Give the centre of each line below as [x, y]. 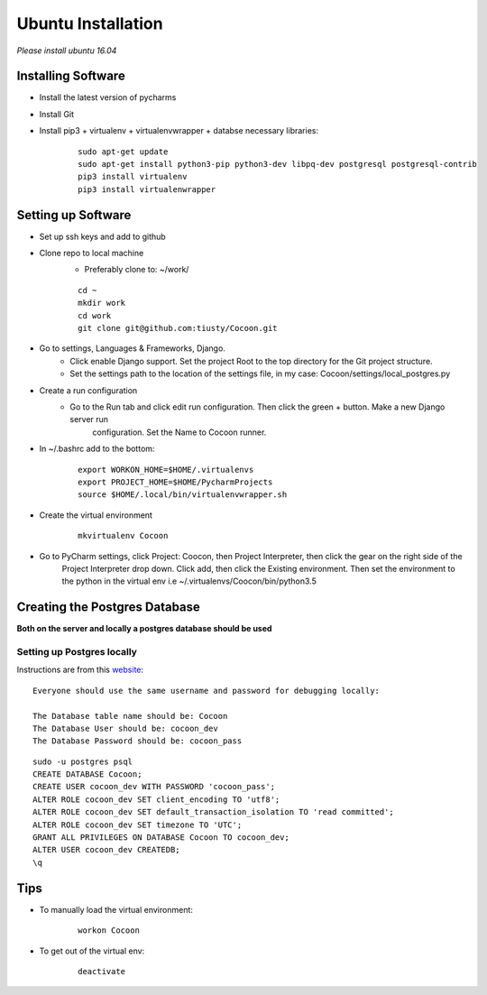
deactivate [102, 971]
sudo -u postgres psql [83, 761]
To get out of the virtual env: [92, 951]
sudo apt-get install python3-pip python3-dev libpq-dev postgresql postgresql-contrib [278, 164]
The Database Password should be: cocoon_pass [138, 741]
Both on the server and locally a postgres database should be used [144, 629]
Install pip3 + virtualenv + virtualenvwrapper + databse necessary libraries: [179, 131]
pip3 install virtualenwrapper [147, 189]
